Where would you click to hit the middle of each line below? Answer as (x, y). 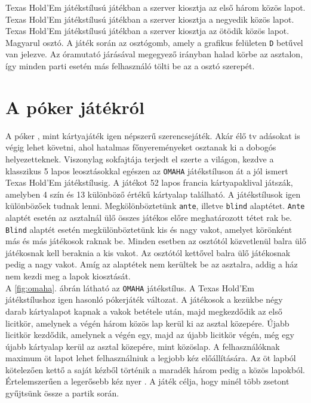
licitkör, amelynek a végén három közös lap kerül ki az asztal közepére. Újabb (147, 323)
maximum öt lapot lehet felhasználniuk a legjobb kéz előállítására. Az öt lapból (151, 358)
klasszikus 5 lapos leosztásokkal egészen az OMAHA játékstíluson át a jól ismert (147, 170)
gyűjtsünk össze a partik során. (62, 393)
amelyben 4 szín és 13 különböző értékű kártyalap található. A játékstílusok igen (153, 194)
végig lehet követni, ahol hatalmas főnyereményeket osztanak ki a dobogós (141, 147)
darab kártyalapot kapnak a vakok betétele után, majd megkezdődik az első (144, 311)
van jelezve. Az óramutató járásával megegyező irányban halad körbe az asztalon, (154, 54)
